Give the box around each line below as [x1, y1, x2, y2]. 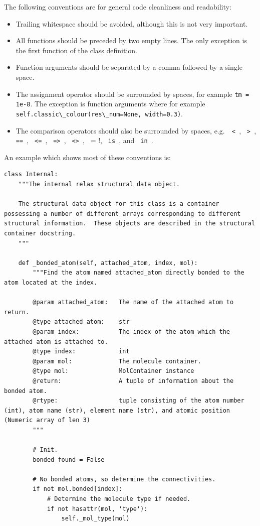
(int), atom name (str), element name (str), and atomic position [4, 407, 230, 414]
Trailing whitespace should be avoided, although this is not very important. [16, 18, 248, 29]
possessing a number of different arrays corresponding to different [4, 210, 241, 217]
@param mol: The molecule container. [33, 357, 201, 365]
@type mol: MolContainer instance [33, 367, 194, 375]
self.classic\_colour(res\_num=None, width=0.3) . [16, 108, 183, 118]
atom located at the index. [4, 279, 98, 286]
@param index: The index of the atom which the [33, 328, 230, 335]
